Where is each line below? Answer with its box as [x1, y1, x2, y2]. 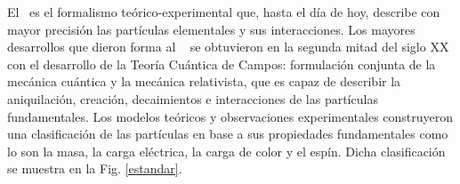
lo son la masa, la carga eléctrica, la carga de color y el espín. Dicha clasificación [7, 141, 446, 160]
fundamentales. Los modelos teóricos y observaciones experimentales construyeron [7, 107, 454, 125]
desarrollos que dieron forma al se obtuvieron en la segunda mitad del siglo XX [7, 37, 449, 56]
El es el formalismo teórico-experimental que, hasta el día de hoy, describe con [7, 3, 440, 20]
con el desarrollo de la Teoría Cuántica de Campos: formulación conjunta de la [7, 54, 436, 73]
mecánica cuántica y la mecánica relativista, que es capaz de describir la [7, 72, 401, 91]
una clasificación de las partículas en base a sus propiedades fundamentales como [7, 124, 448, 143]
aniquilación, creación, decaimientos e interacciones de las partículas [7, 89, 378, 108]
